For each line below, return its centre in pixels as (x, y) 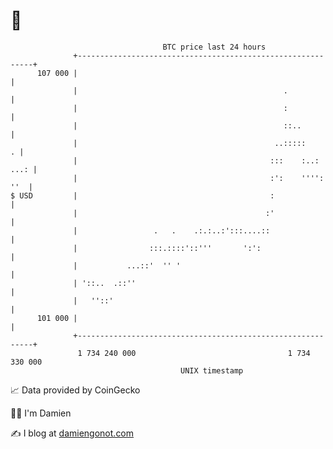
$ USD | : (142, 195)
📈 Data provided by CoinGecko (75, 390)
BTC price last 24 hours (214, 47)
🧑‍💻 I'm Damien (41, 413)
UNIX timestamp (212, 370)
